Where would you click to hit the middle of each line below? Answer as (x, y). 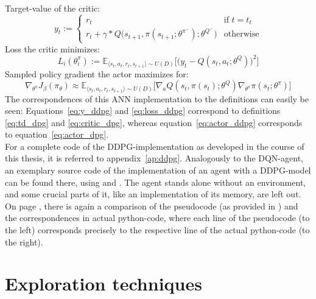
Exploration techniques (104, 283)
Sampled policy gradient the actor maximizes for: (97, 73)
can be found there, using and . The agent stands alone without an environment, (156, 182)
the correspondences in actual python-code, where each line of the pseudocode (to (157, 218)
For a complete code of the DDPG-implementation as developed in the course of (155, 146)
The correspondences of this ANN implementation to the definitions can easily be (157, 98)
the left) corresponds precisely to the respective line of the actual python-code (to (157, 230)
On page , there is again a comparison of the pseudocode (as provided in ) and (152, 206)
